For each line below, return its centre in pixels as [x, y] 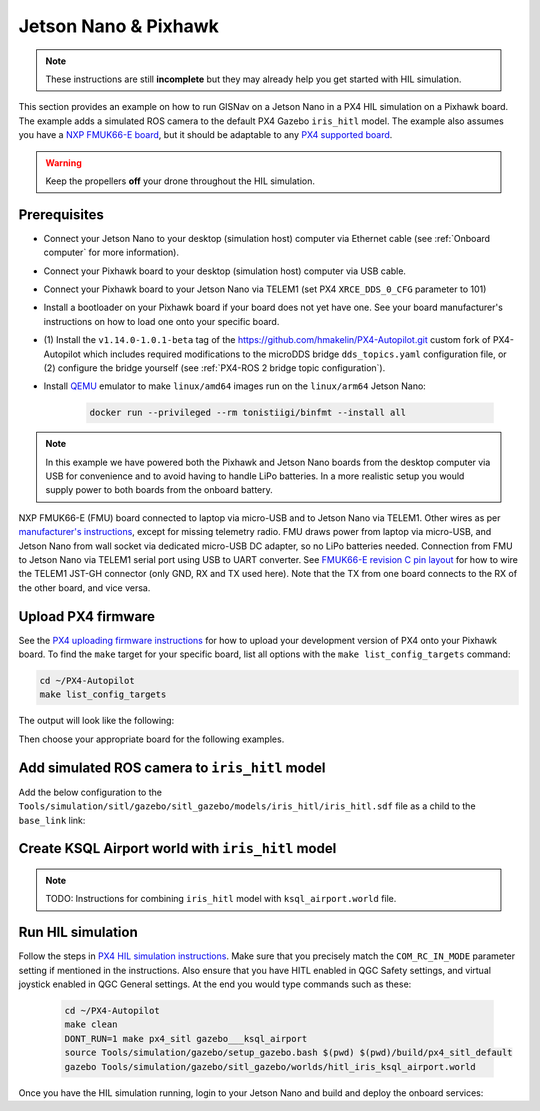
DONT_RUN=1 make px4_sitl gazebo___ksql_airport [186, 1038]
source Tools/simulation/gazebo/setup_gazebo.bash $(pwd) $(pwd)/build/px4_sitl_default [289, 1053]
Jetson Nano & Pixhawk [118, 26]
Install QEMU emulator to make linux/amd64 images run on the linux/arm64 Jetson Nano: [235, 386]
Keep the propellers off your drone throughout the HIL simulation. [180, 181]
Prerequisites [61, 214]
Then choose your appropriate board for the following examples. [151, 739]
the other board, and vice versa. [84, 587]
